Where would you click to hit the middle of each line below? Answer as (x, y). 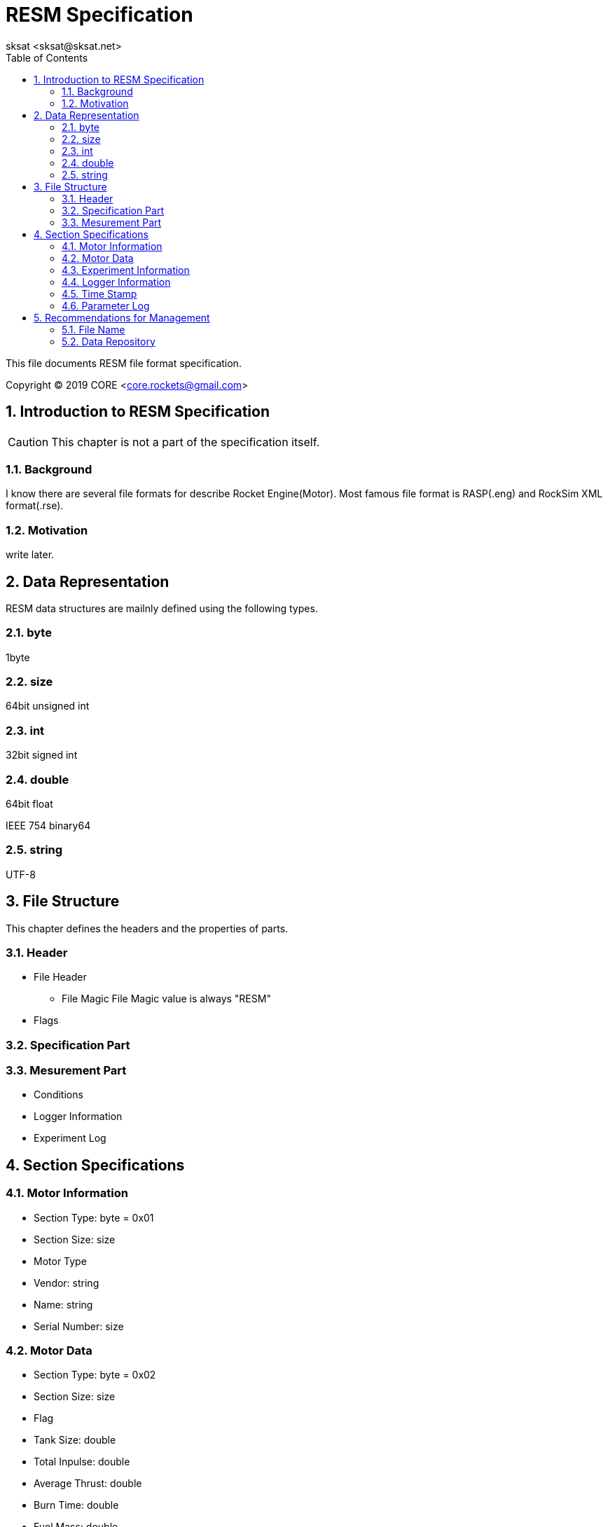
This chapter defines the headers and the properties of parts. (147, 928)
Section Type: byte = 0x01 (94, 1217)
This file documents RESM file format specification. (124, 363)
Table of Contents (47, 57)
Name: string (63, 1304)
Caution (28, 442)
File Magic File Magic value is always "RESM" (166, 999)
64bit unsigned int (48, 706)
